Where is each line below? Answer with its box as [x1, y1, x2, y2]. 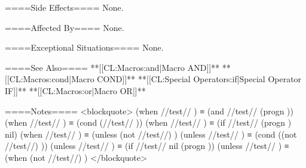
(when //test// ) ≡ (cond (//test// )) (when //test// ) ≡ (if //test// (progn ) [5, 116, 292, 129]
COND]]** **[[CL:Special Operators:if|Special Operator [97, 73, 302, 85]
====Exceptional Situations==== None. [5, 41, 164, 54]
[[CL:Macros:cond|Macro [5, 73, 94, 85]
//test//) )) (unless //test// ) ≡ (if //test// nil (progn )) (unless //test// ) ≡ [5, 139, 289, 152]
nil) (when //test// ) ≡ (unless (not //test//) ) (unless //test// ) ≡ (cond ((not [5, 127, 297, 140]
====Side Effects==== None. [5, 1, 124, 13]
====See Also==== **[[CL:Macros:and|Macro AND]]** [5, 61, 220, 73]
